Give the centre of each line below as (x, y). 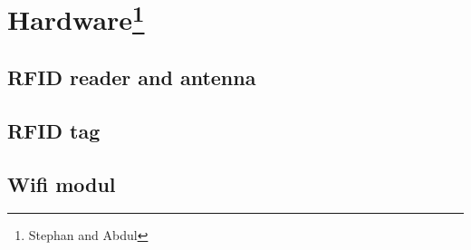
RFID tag (54, 130)
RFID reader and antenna (132, 77)
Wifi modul (62, 183)
